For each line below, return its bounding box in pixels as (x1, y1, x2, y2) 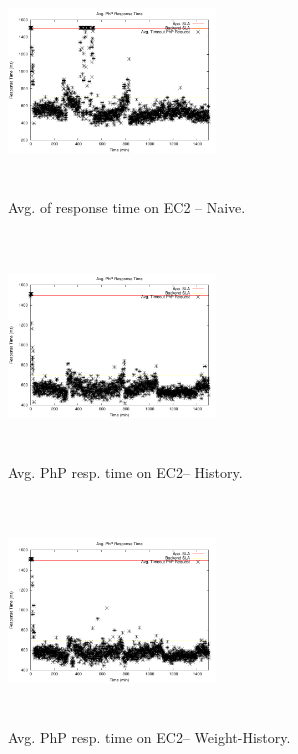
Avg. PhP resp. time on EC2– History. (8, 462, 243, 483)
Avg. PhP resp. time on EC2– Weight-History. (8, 727, 291, 748)
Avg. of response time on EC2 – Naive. (8, 197, 246, 218)
